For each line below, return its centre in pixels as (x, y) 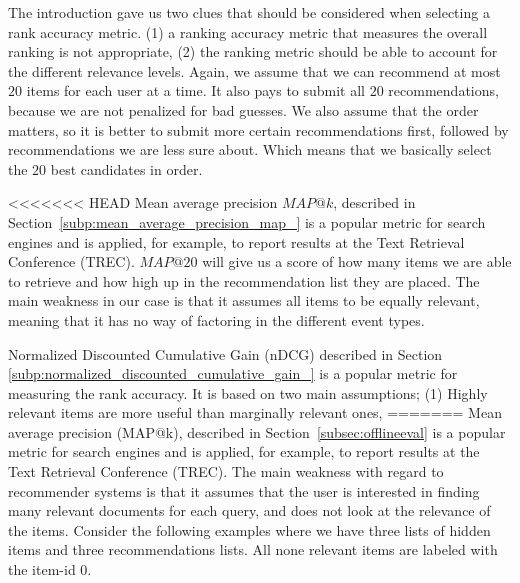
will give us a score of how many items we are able (357, 261)
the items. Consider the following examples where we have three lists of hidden (249, 529)
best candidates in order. (126, 168)
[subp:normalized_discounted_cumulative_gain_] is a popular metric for (233, 373)
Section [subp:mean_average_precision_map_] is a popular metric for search (247, 221)
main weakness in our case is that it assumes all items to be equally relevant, (244, 300)
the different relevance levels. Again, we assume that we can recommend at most (254, 70)
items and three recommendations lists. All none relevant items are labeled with (253, 549)
